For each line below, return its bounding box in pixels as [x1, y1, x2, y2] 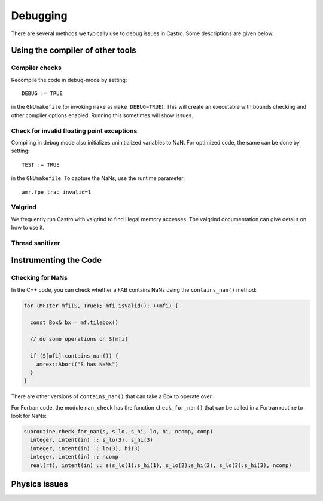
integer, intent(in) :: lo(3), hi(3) [30, 445, 141, 451]
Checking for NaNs [11, 274, 68, 282]
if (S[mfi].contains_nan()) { [30, 353, 119, 359]
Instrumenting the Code [11, 255, 102, 265]
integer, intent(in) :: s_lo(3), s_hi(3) [30, 436, 154, 444]
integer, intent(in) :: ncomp [30, 453, 119, 460]
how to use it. [11, 224, 45, 231]
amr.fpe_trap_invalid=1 [22, 188, 92, 195]
